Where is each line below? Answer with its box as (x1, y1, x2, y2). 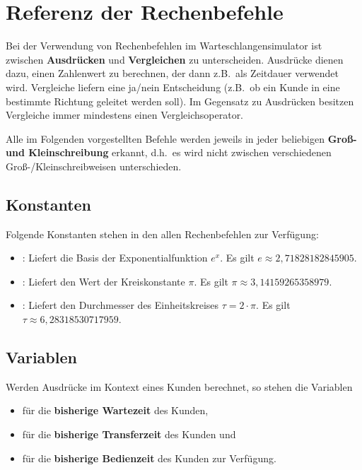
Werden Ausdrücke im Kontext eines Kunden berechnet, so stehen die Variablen (6, 379, 353, 394)
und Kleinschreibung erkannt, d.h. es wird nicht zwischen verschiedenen (6, 145, 332, 160)
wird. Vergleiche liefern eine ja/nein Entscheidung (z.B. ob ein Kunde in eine (6, 79, 340, 94)
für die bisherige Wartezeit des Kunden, (22, 403, 209, 418)
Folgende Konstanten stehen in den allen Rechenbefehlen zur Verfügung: (6, 226, 319, 241)
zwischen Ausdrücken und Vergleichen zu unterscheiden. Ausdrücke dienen (6, 52, 344, 66)
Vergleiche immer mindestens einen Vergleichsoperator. (6, 107, 244, 122)
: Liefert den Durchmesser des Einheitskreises (22, 298, 219, 312)
